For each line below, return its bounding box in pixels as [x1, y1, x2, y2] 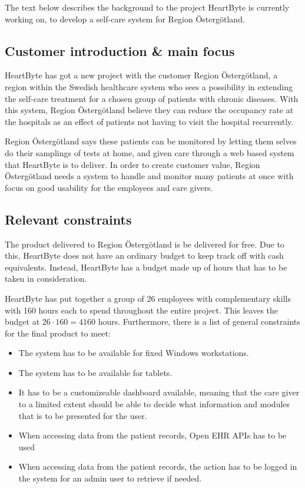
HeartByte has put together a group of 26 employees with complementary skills [5, 292, 291, 304]
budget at [5, 315, 40, 328]
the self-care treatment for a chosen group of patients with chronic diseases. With [5, 92, 299, 104]
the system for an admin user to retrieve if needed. [18, 472, 202, 484]
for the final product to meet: [5, 327, 111, 339]
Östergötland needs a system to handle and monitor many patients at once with [5, 170, 294, 182]
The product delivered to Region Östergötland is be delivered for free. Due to [5, 238, 284, 250]
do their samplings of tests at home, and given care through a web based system [5, 146, 294, 159]
